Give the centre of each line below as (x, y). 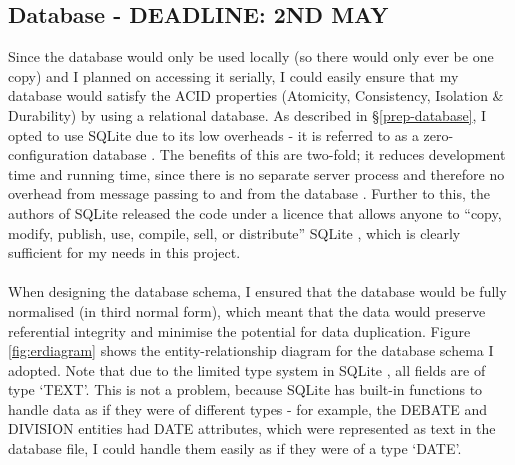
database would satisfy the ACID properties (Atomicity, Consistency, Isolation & (256, 95)
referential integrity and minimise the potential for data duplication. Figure (239, 330)
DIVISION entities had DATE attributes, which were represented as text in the (252, 428)
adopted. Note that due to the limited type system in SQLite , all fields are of (247, 369)
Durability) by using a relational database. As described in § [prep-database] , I (247, 114)
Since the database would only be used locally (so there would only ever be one (251, 56)
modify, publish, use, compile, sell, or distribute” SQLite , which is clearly (234, 232)
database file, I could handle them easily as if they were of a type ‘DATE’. (235, 448)
